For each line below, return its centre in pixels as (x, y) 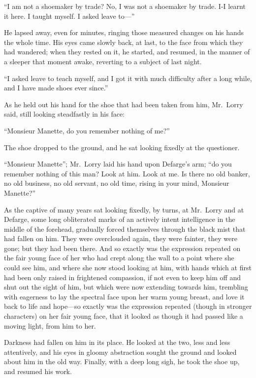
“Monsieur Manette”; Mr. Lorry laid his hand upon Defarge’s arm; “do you (118, 164)
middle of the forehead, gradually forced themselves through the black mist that (125, 229)
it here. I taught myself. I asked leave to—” (69, 16)
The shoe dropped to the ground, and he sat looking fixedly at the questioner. (122, 147)
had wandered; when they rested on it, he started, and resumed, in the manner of (127, 52)
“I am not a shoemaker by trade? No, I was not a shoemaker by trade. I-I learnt (125, 6)
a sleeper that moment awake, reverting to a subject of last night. (103, 61)
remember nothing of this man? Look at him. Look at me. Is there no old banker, (127, 173)
